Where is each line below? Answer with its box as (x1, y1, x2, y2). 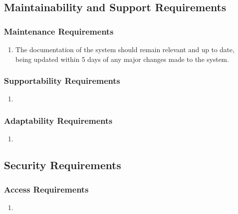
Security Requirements (4, 157, 121, 173)
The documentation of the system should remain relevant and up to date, (15, 44, 235, 54)
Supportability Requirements (4, 75, 120, 87)
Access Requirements (4, 183, 89, 195)
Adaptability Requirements (4, 114, 112, 126)
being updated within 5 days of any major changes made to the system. (15, 54, 229, 64)
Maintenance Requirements (4, 25, 114, 37)
